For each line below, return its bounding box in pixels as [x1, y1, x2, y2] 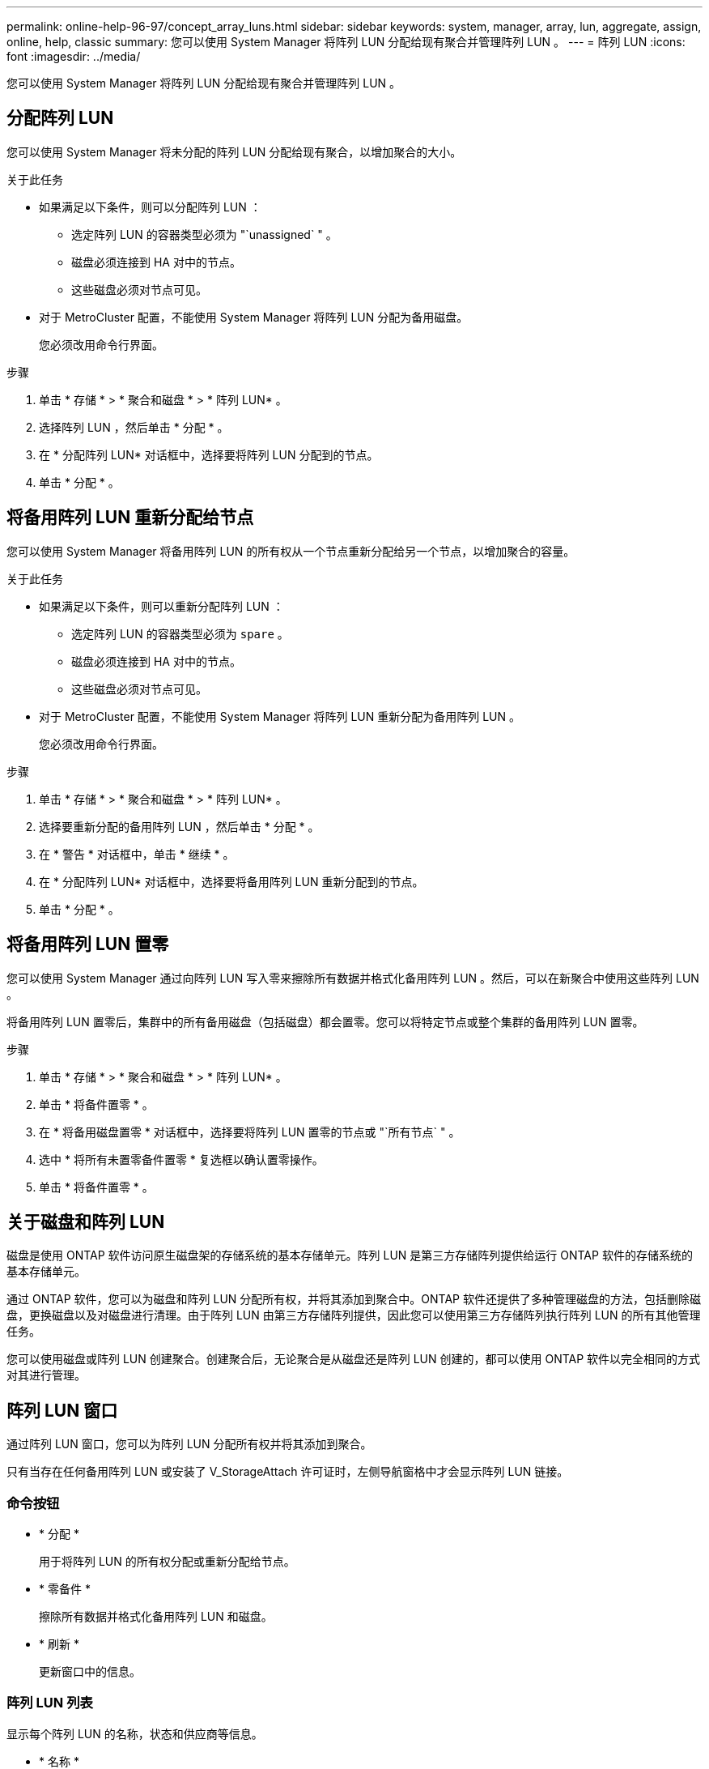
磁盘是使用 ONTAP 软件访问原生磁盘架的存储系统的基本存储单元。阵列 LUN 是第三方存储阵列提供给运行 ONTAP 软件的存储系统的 [6, 1248, 693, 1263]
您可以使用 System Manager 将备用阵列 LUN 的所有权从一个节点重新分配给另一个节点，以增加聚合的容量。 [6, 543, 575, 558]
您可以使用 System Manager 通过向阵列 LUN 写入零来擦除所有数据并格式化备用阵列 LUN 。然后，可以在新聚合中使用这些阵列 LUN [6, 970, 699, 985]
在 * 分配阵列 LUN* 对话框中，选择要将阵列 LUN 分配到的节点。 [39, 447, 379, 462]
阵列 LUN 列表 [6, 1694, 93, 1711]
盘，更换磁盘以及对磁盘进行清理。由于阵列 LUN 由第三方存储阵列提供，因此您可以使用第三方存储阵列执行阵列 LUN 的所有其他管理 [6, 1308, 701, 1323]
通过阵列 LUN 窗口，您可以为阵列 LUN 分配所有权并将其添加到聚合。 [6, 1437, 372, 1451]
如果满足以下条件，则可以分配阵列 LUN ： [39, 199, 261, 214]
